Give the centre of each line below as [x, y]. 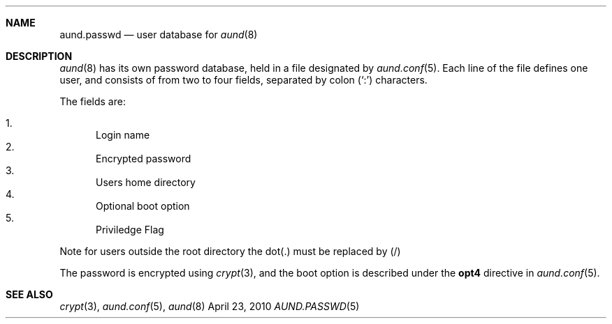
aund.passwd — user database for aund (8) [159, 34]
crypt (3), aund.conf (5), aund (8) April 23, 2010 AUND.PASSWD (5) [210, 306]
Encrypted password [144, 159]
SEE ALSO [29, 294]
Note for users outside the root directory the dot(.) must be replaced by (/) [230, 251]
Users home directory [146, 182]
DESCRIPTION [39, 56]
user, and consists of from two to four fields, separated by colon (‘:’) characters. [243, 80]
